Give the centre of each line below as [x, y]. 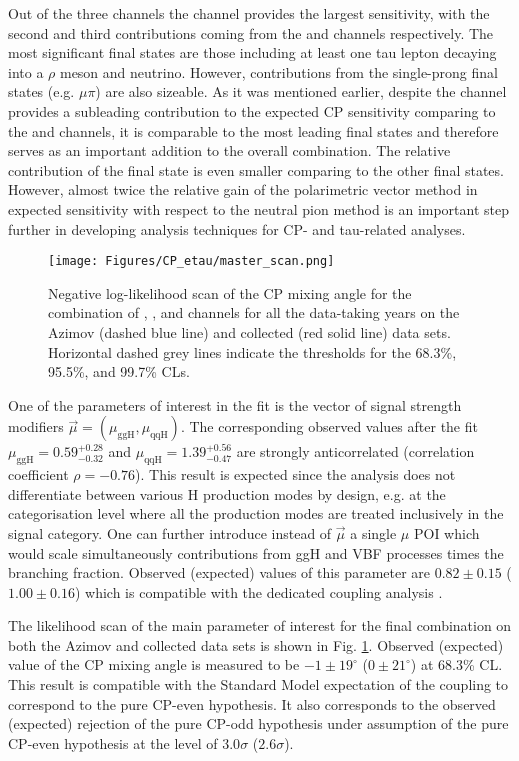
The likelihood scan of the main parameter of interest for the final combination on [260, 625]
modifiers [36, 426]
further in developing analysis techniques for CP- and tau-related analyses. [237, 228]
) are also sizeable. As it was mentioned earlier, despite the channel [301, 91]
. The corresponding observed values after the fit [329, 426]
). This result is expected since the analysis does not [295, 474]
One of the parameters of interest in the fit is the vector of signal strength [235, 404]
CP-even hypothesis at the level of [113, 742]
